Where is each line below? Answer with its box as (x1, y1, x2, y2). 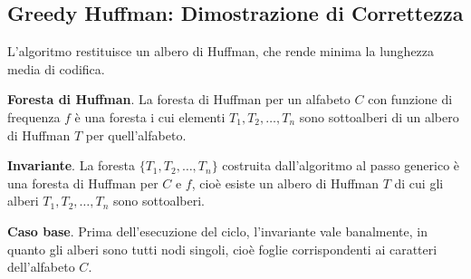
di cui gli (394, 173, 444, 192)
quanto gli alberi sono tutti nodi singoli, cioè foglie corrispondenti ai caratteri (7, 239, 437, 258)
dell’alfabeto (7, 257, 75, 276)
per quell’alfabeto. (85, 125, 187, 144)
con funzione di (368, 90, 453, 109)
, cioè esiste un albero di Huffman (191, 173, 380, 192)
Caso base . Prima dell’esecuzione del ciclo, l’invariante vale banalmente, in (7, 221, 428, 240)
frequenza (7, 107, 61, 126)
